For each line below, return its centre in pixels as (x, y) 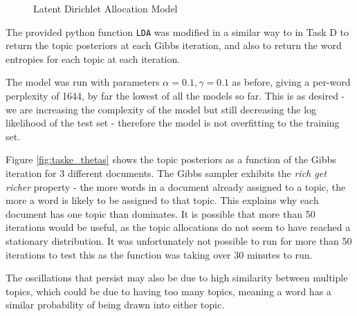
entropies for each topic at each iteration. (93, 58)
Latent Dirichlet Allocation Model (106, 8)
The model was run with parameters (83, 82)
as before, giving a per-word (291, 82)
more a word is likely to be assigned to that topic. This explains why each (162, 200)
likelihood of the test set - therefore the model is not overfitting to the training (173, 123)
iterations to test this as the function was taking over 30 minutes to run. (159, 254)
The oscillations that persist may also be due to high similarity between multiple (177, 278)
